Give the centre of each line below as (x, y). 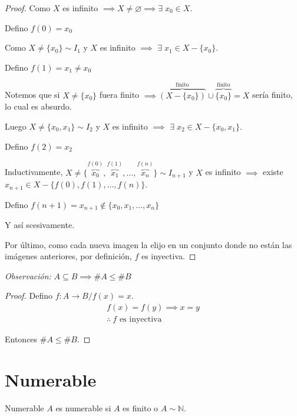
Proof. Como (28, 8)
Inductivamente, (34, 172)
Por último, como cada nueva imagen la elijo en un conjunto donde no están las (148, 244)
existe (273, 172)
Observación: (28, 275)
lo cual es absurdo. (38, 106)
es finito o (141, 407)
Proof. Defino (29, 296)
